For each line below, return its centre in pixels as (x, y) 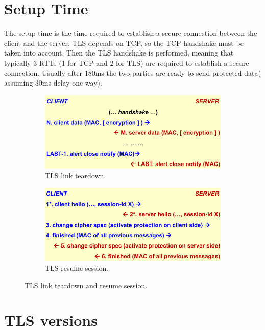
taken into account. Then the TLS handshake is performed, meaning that (119, 53)
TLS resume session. (77, 268)
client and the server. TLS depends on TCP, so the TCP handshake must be (124, 43)
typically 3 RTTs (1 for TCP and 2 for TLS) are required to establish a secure (127, 62)
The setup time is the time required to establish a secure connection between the (131, 33)
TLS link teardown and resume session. (86, 285)
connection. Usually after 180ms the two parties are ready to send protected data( (132, 73)
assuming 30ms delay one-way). (53, 83)
